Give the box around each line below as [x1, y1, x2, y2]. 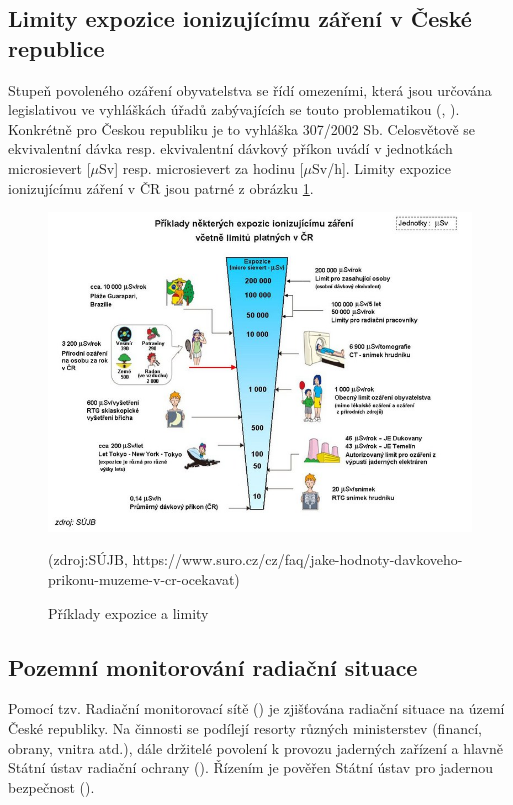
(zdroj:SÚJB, [48, 549, 128, 570]
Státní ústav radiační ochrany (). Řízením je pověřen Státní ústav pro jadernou [8, 757, 494, 778]
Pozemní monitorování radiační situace [8, 651, 418, 682]
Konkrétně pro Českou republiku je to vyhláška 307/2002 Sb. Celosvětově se [8, 118, 476, 139]
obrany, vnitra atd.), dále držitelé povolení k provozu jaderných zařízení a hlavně [8, 737, 503, 758]
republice [8, 32, 105, 63]
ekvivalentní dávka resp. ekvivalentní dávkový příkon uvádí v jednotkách [8, 138, 453, 159]
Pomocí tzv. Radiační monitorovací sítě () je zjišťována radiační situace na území [8, 698, 505, 719]
